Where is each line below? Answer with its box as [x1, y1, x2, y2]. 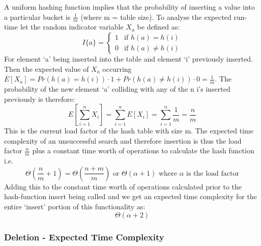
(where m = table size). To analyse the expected [80, 11, 231, 22]
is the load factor [186, 170, 239, 177]
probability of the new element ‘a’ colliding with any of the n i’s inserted [4, 84, 230, 94]
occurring [102, 63, 132, 74]
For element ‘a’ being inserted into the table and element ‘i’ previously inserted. [4, 53, 253, 64]
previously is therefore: [4, 93, 75, 104]
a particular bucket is [4, 11, 71, 22]
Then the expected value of [4, 63, 89, 74]
